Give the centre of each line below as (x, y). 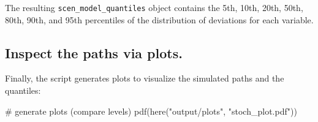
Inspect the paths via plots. (94, 52)
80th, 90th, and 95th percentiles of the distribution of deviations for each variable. (159, 19)
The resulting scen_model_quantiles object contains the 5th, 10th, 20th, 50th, (154, 7)
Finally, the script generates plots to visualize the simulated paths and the (145, 78)
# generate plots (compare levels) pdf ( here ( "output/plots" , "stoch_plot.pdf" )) (151, 111)
